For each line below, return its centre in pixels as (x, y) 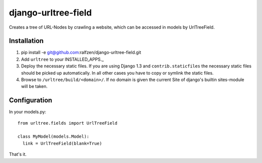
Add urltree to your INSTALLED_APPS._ (62, 59)
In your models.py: (27, 112)
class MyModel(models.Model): (54, 137)
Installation (26, 41)
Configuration (31, 100)
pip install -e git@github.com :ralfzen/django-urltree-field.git (81, 52)
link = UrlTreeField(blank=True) (62, 143)
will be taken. (34, 86)
